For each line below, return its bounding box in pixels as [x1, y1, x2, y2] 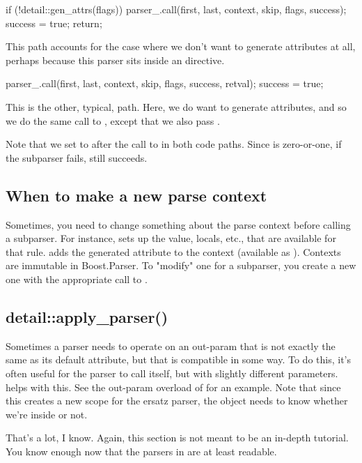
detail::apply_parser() [6, 305, 168, 327]
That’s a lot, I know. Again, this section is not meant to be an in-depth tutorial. [6, 430, 349, 445]
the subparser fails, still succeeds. [6, 150, 148, 165]
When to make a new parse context [6, 184, 267, 206]
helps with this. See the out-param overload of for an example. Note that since [6, 379, 341, 394]
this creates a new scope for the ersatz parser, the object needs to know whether [6, 393, 348, 408]
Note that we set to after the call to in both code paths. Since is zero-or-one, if [6, 137, 342, 151]
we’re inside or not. [6, 407, 88, 421]
